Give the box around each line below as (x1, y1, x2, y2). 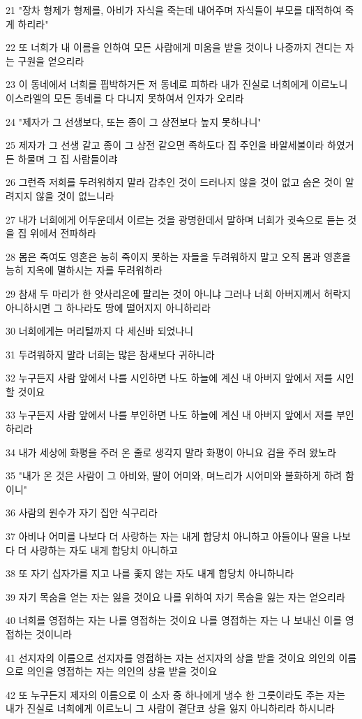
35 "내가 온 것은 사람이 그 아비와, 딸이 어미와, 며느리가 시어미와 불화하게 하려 (6, 468, 342, 483)
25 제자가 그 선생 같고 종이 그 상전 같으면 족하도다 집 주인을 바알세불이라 (6, 138, 324, 152)
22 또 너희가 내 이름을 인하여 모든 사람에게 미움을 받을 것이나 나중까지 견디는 (6, 40, 342, 55)
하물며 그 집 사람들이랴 (17, 151, 118, 166)
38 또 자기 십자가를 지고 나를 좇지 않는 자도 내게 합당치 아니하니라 (6, 566, 294, 581)
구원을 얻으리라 (17, 53, 84, 68)
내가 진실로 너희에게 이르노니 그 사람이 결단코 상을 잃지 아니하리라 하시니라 (6, 701, 335, 716)
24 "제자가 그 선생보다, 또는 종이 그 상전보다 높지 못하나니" (6, 114, 262, 129)
